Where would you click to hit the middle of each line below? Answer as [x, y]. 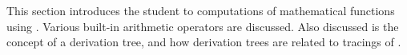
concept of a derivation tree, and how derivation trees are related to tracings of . [204, 42]
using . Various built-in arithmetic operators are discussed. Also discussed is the [203, 26]
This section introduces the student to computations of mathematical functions [201, 10]
